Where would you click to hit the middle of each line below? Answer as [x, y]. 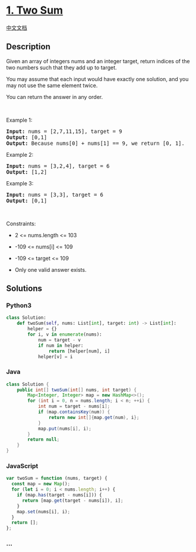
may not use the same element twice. [52, 85]
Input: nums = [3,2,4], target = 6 [58, 166]
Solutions [24, 289]
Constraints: [21, 224]
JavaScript [22, 466]
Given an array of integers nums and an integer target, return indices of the [98, 61]
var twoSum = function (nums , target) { [57, 478]
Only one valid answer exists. [50, 269]
